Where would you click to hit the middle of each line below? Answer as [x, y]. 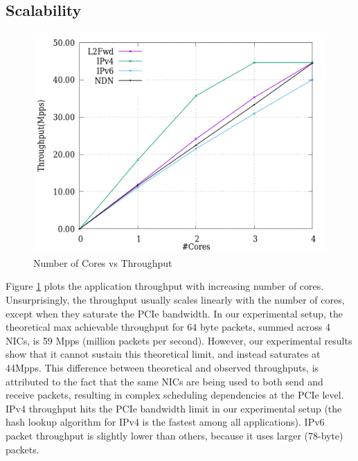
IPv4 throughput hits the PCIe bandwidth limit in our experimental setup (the [174, 408]
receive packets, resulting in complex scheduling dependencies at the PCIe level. [175, 395]
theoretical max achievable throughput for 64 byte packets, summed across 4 [168, 327]
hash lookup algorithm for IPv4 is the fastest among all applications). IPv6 [165, 422]
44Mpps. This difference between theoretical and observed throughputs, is [162, 367]
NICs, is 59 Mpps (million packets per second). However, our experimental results [179, 340]
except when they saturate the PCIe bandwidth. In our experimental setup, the [174, 313]
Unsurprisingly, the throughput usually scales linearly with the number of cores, [175, 299]
